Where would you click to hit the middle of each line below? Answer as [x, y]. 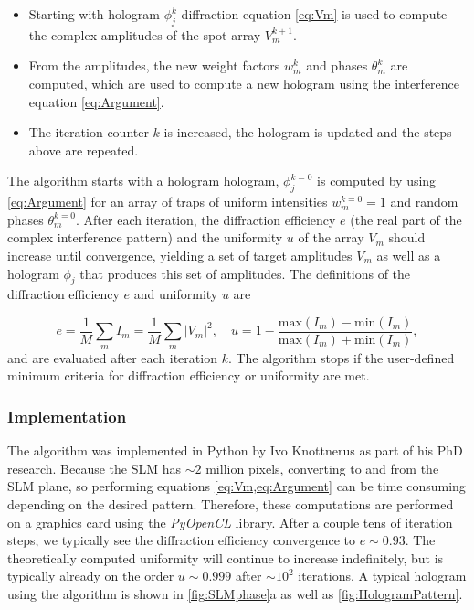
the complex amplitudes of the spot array [145, 34]
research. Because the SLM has [95, 468]
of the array [331, 237]
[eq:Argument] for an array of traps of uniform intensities [168, 202]
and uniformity [176, 294]
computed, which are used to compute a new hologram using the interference [244, 83]
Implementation [67, 416]
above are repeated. [84, 150]
